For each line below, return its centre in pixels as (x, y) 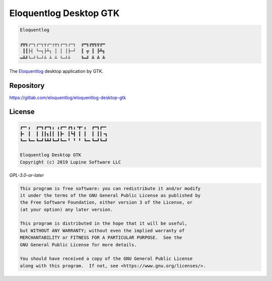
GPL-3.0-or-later (27, 175)
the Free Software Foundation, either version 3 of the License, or (106, 203)
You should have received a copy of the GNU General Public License (106, 259)
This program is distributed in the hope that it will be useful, (104, 223)
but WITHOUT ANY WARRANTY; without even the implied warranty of (102, 230)
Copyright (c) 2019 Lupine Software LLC (70, 162)
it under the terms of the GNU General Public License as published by (110, 195)
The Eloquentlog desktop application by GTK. (56, 71)
